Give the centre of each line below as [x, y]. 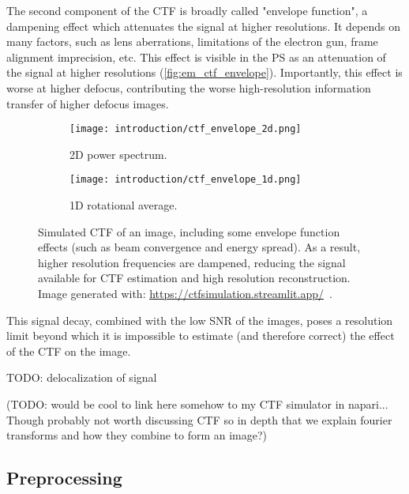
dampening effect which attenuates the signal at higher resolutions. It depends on [204, 26]
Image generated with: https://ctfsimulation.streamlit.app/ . [185, 294]
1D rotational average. [124, 205]
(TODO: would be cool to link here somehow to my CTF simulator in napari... [197, 404]
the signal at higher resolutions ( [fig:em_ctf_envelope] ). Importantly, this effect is [204, 72]
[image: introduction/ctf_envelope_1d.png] [186, 180]
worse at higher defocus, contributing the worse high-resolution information [189, 87]
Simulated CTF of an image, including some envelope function [189, 231]
